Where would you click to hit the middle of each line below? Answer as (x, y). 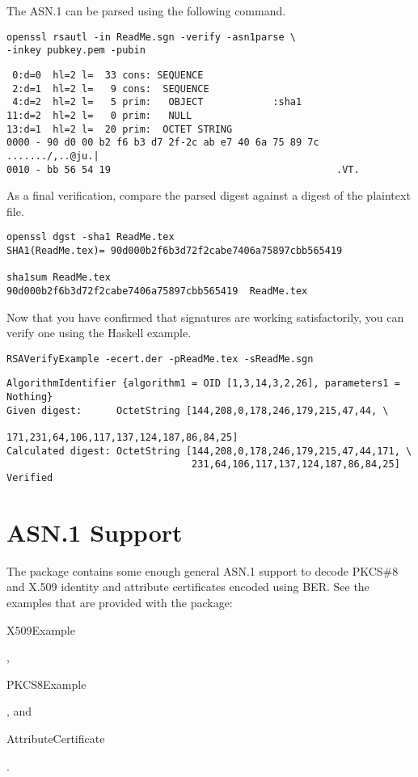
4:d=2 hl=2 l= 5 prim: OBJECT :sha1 (157, 102)
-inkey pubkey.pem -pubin (76, 51)
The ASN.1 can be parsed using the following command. (146, 11)
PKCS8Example (46, 684)
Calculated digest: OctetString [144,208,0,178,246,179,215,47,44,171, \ (209, 451)
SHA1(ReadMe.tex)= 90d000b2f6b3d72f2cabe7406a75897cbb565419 (175, 251)
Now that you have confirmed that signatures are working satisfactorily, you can (205, 317)
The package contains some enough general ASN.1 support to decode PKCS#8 (203, 570)
